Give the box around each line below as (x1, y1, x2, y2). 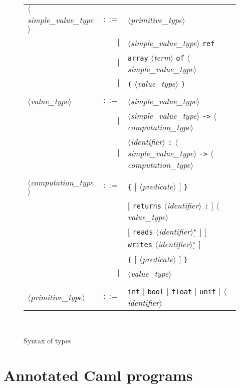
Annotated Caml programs (4, 364, 193, 385)
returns (132, 202, 161, 210)
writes (127, 240, 152, 249)
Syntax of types (24, 335, 72, 346)
